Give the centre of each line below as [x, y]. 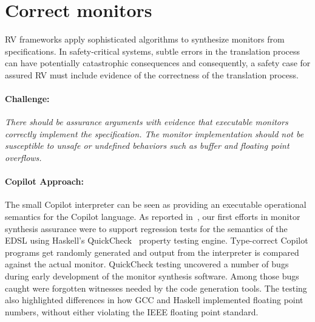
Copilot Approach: [44, 181]
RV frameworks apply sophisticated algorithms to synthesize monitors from [145, 39]
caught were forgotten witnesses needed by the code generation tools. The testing [156, 288]
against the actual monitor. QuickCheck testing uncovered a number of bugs [147, 264]
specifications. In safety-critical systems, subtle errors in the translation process [152, 51]
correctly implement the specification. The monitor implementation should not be [154, 133]
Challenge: [27, 99]
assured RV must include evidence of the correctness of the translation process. [152, 74]
